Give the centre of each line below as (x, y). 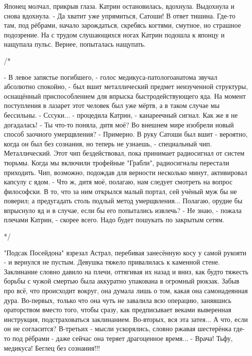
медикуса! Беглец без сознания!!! (52, 347)
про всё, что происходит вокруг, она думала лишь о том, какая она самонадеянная (126, 291)
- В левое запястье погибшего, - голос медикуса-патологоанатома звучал (111, 77)
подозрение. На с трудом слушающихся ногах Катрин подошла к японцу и (114, 34)
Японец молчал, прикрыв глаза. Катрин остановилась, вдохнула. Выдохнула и (119, 6)
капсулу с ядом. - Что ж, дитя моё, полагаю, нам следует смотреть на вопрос (118, 182)
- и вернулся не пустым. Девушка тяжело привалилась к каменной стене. (112, 262)
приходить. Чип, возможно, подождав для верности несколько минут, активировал (126, 172)
